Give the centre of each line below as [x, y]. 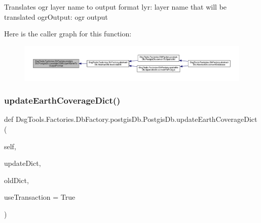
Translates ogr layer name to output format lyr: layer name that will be [116, 7]
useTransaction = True [40, 197]
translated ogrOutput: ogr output [56, 16]
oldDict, [16, 180]
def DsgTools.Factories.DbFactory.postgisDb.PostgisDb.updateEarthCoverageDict [131, 119]
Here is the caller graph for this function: [68, 34]
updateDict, [23, 163]
